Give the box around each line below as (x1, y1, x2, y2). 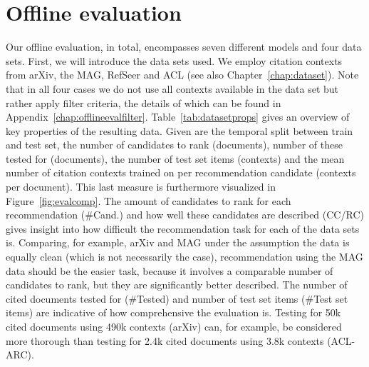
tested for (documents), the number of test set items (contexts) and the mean (6, 151, 345, 166)
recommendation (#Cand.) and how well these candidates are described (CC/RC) (6, 207, 364, 222)
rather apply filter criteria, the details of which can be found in (6, 95, 281, 110)
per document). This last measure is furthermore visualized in (6, 179, 276, 194)
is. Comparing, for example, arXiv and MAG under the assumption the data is (6, 235, 350, 250)
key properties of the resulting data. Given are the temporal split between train (6, 123, 353, 138)
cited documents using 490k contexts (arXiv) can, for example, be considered (6, 319, 342, 333)
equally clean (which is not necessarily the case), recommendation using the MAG (6, 249, 363, 264)
